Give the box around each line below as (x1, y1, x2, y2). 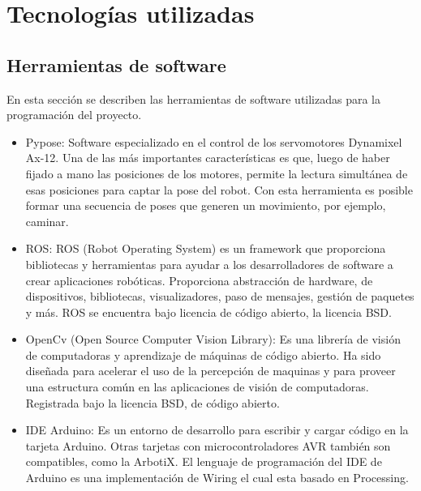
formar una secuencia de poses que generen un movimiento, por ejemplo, (25, 197, 386, 214)
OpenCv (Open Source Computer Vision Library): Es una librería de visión (25, 331, 401, 348)
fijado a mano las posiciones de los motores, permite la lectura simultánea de (25, 164, 408, 181)
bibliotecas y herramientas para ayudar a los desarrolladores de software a (25, 255, 393, 272)
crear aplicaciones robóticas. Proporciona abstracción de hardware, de (25, 271, 373, 288)
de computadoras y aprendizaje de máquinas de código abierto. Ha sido (25, 346, 381, 363)
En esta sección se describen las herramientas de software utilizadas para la (6, 90, 381, 107)
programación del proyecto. (6, 106, 142, 123)
